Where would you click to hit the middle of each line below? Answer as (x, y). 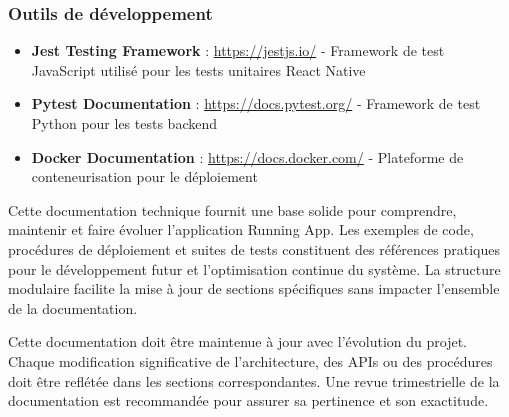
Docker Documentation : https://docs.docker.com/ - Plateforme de (247, 156)
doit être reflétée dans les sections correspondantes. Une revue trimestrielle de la (254, 380)
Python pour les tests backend (124, 123)
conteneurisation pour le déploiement (144, 176)
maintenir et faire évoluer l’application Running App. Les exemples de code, (241, 229)
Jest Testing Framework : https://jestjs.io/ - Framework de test (238, 50)
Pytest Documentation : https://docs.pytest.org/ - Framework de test (256, 103)
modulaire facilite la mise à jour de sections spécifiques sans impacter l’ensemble (254, 288)
